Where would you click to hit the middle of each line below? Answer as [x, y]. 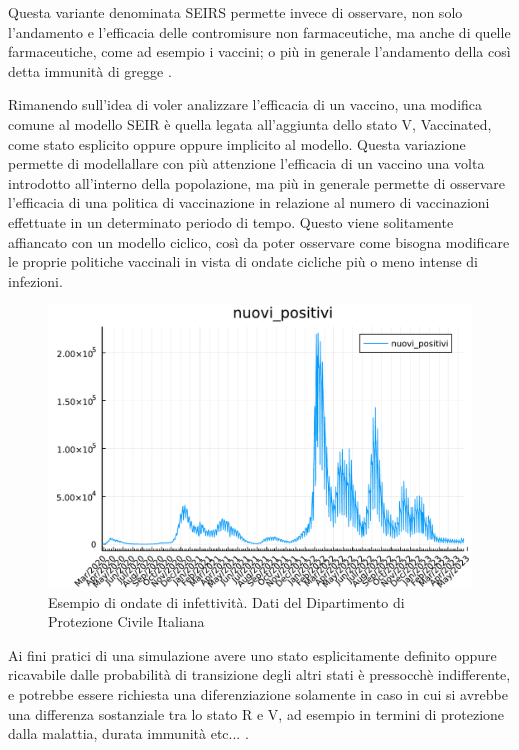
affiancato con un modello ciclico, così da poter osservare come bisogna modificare [259, 241]
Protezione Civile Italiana [126, 621]
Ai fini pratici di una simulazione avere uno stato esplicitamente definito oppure [252, 654]
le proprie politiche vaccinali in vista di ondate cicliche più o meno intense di [243, 261]
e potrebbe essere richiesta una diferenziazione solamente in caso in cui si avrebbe [258, 694]
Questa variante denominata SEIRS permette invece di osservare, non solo [235, 12]
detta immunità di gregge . [90, 70]
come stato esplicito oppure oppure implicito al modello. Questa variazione [237, 143]
